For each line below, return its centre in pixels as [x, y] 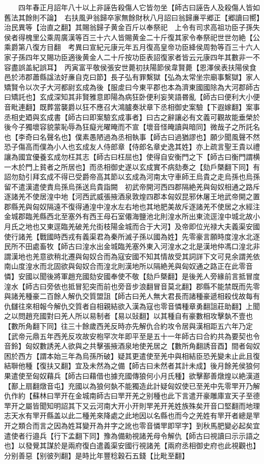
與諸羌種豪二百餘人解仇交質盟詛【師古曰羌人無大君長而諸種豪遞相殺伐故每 [128, 296]
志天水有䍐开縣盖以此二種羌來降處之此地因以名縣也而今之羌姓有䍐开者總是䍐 [132, 415]
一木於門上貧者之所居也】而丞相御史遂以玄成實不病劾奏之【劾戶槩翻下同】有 [132, 166]
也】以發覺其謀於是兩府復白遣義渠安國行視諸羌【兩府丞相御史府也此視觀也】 [132, 445]
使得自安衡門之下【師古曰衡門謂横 [203, 156]
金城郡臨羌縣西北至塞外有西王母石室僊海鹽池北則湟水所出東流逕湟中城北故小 [132, 216]
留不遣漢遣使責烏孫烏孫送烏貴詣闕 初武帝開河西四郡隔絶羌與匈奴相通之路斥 [132, 186]
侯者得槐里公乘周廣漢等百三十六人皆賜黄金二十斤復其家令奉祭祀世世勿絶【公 [132, 37]
